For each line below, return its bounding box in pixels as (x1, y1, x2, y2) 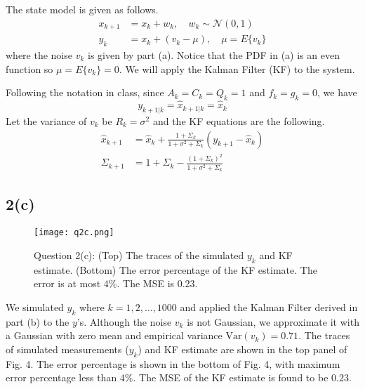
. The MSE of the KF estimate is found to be (133, 370, 328, 385)
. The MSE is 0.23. (117, 276, 198, 291)
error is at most (34, 276, 101, 291)
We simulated (6, 299, 64, 314)
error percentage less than (6, 370, 117, 385)
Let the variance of (6, 113, 87, 128)
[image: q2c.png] (34, 228, 114, 238)
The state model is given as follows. (6, 2, 159, 16)
